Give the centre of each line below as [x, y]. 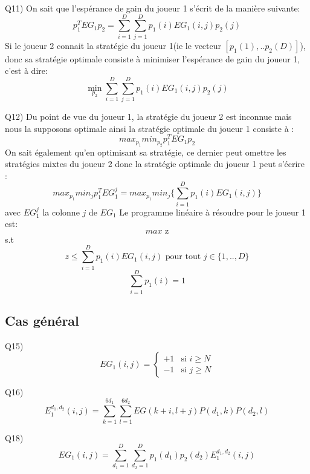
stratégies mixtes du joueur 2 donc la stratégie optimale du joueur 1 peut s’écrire [155, 164]
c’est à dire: [26, 71]
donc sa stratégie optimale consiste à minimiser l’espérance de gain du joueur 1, [153, 58]
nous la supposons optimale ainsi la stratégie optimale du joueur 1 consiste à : [150, 128]
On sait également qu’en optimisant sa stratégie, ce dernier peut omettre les [146, 152]
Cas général [42, 321]
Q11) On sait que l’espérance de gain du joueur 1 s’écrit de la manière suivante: [153, 8]
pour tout [183, 257]
